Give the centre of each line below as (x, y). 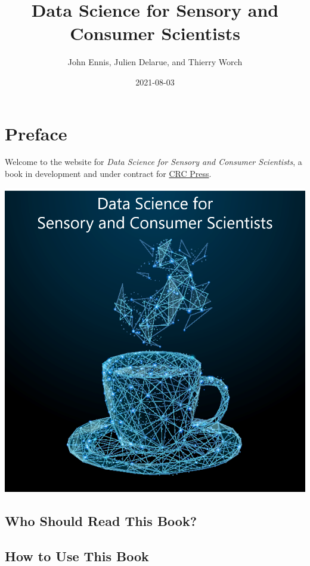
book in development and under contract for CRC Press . (108, 174)
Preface (36, 133)
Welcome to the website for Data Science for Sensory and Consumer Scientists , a (154, 162)
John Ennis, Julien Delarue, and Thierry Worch (155, 62)
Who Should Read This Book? (101, 521)
